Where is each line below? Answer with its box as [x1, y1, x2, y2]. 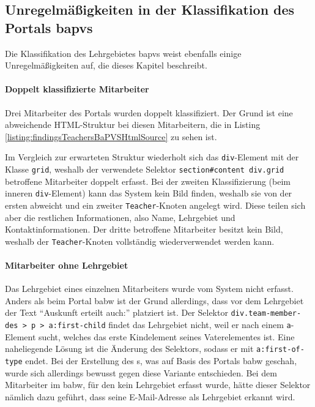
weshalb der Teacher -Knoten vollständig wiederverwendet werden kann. [5, 234, 275, 247]
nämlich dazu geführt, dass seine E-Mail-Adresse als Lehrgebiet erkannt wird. [5, 390, 295, 403]
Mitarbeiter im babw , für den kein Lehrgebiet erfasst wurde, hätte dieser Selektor [5, 378, 311, 391]
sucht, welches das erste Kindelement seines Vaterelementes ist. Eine [39, 330, 295, 343]
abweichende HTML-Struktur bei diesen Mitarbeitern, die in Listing [5, 118, 261, 131]
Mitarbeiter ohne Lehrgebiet [5, 259, 128, 272]
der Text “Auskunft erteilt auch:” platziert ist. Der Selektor [5, 306, 228, 319]
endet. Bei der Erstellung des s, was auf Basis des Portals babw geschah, [25, 354, 297, 367]
